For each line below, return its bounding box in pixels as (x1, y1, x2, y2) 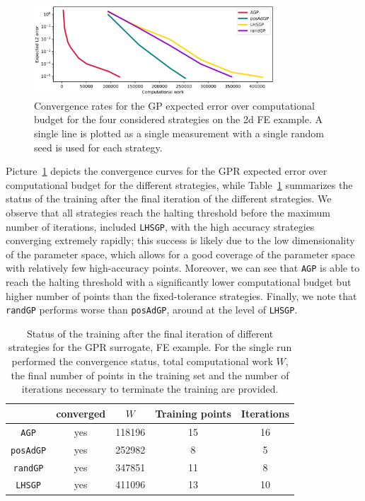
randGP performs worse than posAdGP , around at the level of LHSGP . (6, 302, 298, 317)
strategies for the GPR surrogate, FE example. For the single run (8, 340, 292, 355)
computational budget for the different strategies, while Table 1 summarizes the (6, 177, 353, 192)
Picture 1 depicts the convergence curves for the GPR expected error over (6, 163, 328, 178)
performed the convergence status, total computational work (11, 354, 273, 369)
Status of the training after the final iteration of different (26, 326, 274, 340)
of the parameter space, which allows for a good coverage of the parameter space (6, 246, 355, 261)
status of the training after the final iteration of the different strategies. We (6, 191, 332, 206)
